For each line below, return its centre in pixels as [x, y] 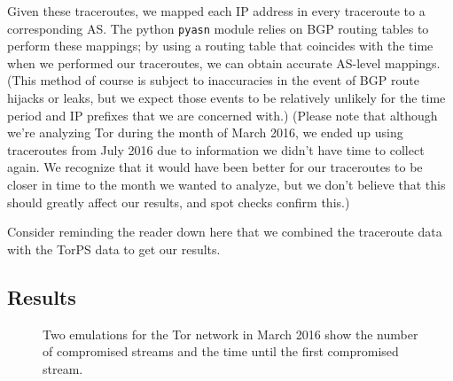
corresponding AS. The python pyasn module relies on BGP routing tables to [218, 28]
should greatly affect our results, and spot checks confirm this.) [179, 202]
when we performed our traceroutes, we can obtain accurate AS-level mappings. [224, 62]
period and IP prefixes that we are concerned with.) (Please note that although [223, 115]
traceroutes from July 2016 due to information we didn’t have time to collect [216, 149]
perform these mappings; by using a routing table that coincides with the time [220, 46]
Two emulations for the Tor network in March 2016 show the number [230, 334]
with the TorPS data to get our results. [114, 249]
